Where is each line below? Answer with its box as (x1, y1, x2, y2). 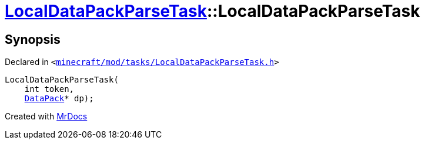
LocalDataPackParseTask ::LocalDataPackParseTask (5, 1, 420, 21)
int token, (24, 84, 75, 94)
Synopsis (5, 32, 61, 47)
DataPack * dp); (24, 94, 94, 104)
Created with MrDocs (5, 111, 88, 122)
